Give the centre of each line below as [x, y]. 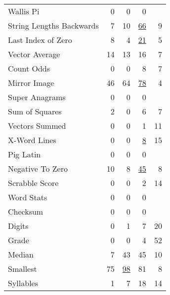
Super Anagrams [37, 97]
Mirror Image [31, 83]
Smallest [22, 269]
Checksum [26, 211]
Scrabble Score [33, 183]
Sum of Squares [35, 111]
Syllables [23, 283]
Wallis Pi [24, 11]
